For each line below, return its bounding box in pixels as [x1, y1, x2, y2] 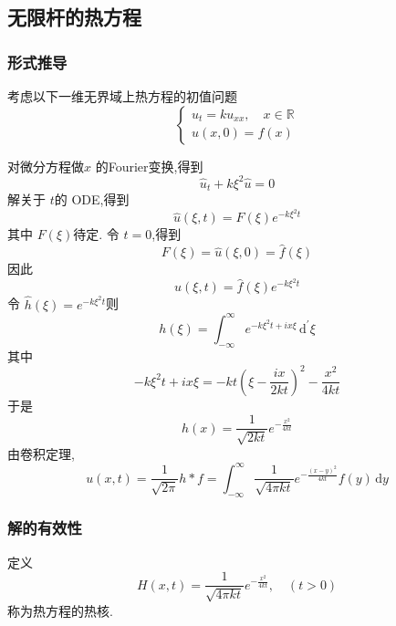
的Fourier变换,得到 [95, 156, 203, 175]
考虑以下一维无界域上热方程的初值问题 [7, 87, 237, 105]
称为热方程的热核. [7, 600, 113, 620]
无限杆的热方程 [7, 3, 141, 31]
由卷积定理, [7, 443, 75, 463]
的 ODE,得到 [54, 190, 130, 209]
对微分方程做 [7, 156, 84, 175]
